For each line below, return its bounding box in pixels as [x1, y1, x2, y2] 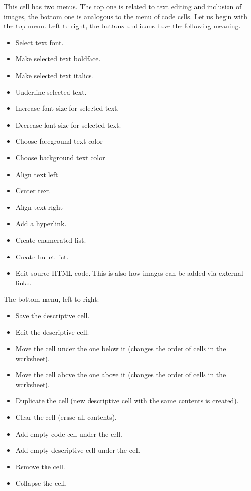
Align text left [15, 169, 58, 179]
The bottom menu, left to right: [4, 294, 99, 304]
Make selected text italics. [15, 70, 93, 80]
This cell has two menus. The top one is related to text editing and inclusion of [4, 1, 242, 11]
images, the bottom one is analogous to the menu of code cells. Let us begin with [4, 11, 248, 21]
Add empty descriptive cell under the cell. [15, 445, 141, 455]
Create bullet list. [15, 251, 68, 261]
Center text [15, 185, 50, 196]
